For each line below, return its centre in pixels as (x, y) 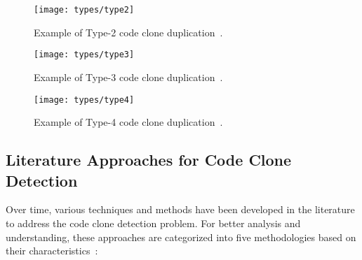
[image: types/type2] (84, 10)
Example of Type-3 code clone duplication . (128, 77)
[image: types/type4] (84, 100)
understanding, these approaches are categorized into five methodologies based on (181, 237)
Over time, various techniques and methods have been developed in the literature (180, 209)
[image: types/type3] (84, 55)
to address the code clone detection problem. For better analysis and (153, 223)
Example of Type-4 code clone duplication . (128, 122)
